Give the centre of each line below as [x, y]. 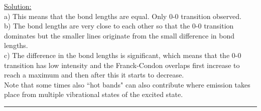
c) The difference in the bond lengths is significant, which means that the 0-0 [123, 55]
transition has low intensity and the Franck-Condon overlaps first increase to [122, 65]
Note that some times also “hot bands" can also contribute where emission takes [127, 84]
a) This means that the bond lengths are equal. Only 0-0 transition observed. [123, 16]
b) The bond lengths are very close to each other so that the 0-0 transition [119, 26]
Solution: [18, 6]
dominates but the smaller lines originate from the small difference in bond [119, 35]
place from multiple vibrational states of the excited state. [94, 94]
